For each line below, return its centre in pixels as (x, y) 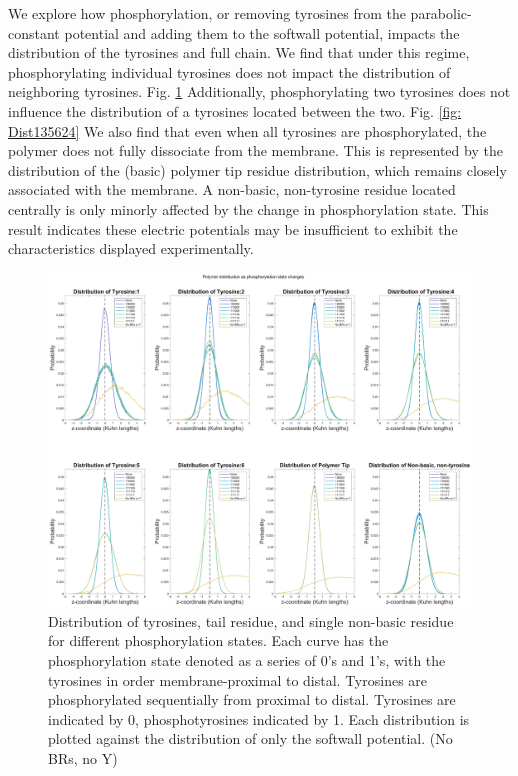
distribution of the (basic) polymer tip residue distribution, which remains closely (257, 169)
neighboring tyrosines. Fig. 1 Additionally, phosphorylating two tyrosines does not (259, 91)
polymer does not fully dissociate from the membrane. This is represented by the (255, 150)
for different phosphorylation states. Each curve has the (218, 640)
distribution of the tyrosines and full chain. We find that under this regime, (239, 52)
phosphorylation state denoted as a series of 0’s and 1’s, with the (247, 660)
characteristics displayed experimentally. (131, 248)
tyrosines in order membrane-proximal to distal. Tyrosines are (238, 679)
